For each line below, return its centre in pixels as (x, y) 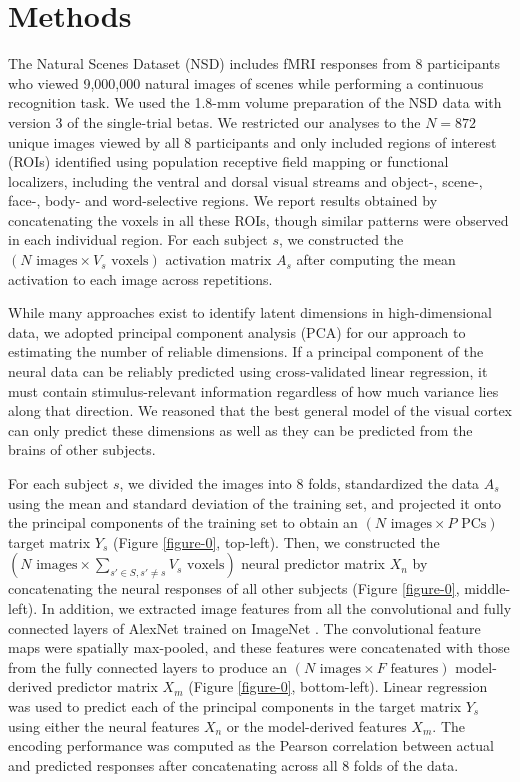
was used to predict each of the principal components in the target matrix (235, 705)
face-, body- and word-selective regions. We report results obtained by (223, 200)
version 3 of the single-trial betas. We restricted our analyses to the (214, 121)
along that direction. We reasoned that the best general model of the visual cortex (260, 410)
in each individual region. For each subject (138, 239)
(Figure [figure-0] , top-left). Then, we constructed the (276, 541)
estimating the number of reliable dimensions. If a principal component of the (246, 351)
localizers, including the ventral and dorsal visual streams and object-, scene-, (245, 180)
